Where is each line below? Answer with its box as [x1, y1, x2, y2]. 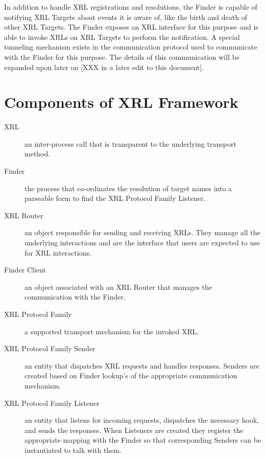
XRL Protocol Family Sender [4, 343, 95, 354]
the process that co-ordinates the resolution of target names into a [25, 182, 232, 193]
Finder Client [4, 264, 46, 275]
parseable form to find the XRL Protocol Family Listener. [25, 193, 206, 203]
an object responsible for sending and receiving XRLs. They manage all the [25, 227, 260, 238]
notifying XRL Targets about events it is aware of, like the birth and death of [4, 11, 247, 22]
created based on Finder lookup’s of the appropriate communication [25, 370, 237, 381]
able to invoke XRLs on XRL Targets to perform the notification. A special [4, 31, 240, 42]
